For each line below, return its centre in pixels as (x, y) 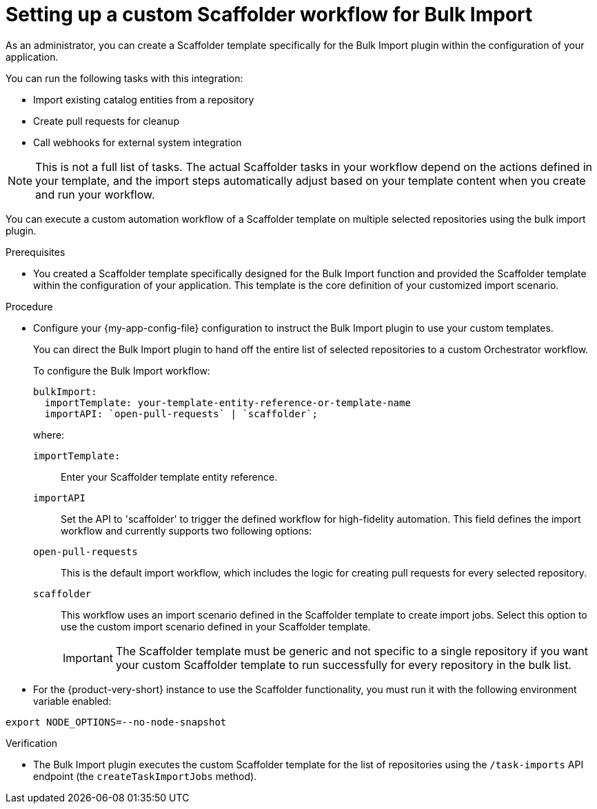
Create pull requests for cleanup (106, 121)
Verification (32, 743)
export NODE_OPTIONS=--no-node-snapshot (116, 722)
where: (49, 435)
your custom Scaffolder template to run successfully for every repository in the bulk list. (343, 665)
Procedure (29, 306)
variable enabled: (72, 701)
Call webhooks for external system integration (138, 142)
